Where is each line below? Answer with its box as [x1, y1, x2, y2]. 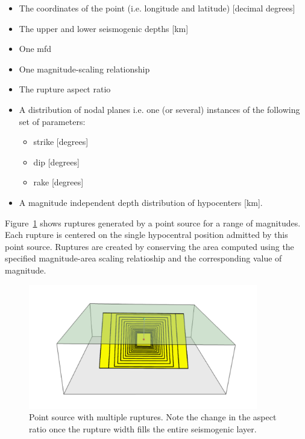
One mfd [19, 42, 52, 55]
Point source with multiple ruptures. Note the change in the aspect [29, 411, 277, 423]
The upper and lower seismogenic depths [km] [19, 22, 189, 34]
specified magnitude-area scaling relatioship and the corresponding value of [5, 252, 282, 264]
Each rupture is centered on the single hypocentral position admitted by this [5, 228, 288, 241]
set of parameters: [19, 115, 86, 127]
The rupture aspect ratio [19, 83, 111, 95]
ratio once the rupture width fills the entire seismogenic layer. [29, 422, 257, 435]
